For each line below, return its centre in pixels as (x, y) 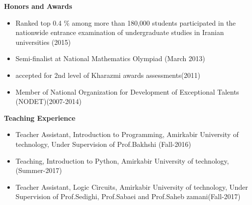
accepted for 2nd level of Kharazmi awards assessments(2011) (108, 75)
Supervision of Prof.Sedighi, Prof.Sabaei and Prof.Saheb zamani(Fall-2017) (128, 196)
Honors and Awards (38, 6)
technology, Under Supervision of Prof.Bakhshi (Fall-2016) (103, 144)
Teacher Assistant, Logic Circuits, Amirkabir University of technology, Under (132, 187)
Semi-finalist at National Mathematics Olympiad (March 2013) (110, 58)
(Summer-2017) (39, 170)
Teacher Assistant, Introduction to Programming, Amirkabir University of (127, 134)
